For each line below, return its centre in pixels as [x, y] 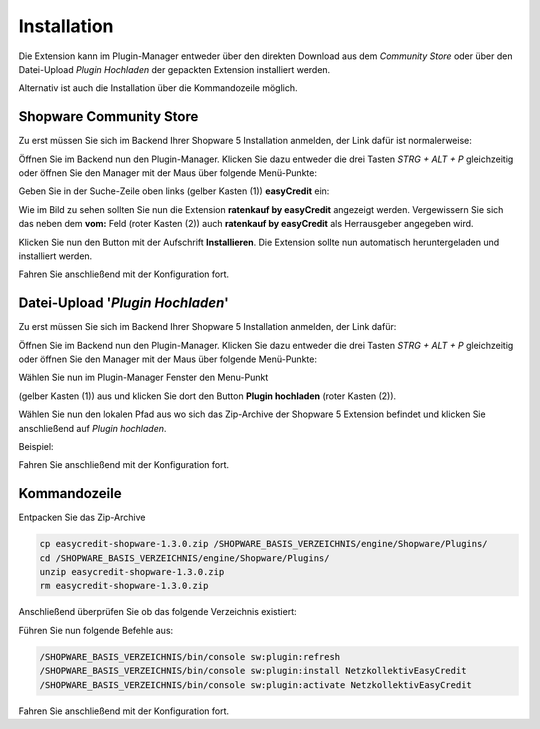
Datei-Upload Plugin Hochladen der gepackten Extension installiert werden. [174, 69]
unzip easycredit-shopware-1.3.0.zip [132, 572]
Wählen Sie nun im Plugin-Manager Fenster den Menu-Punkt [143, 377]
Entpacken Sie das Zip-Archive [82, 517]
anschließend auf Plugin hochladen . [92, 428]
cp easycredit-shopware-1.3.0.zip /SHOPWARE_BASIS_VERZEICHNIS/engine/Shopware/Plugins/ [264, 544]
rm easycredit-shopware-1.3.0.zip [124, 586]
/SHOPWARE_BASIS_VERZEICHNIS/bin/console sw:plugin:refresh [190, 656]
